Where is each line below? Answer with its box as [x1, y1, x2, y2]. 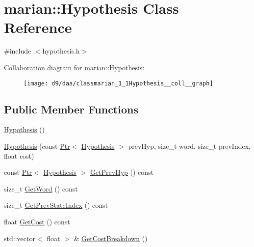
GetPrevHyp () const [90, 167, 154, 177]
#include [4, 46, 31, 56]
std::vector [4, 233, 35, 243]
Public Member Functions [4, 101, 138, 116]
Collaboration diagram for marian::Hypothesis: [4, 62, 145, 72]
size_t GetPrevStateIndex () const [4, 200, 108, 210]
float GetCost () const [4, 216, 70, 226]
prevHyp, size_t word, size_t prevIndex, [128, 140, 251, 151]
